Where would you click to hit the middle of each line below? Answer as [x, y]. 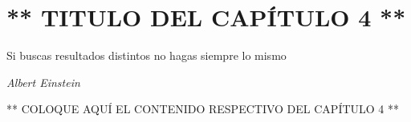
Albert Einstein [43, 82]
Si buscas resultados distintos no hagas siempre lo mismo [146, 55]
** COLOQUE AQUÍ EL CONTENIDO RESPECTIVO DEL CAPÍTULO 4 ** [203, 109]
